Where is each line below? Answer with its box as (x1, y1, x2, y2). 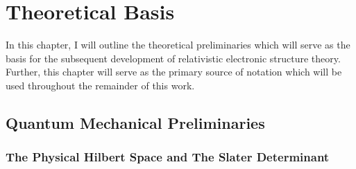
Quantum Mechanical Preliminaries (6, 112, 265, 133)
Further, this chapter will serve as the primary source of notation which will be (6, 64, 342, 79)
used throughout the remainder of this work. (6, 78, 195, 92)
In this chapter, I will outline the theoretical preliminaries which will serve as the (6, 37, 350, 52)
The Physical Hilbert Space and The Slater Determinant (6, 148, 330, 166)
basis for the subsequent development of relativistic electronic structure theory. (6, 51, 341, 65)
